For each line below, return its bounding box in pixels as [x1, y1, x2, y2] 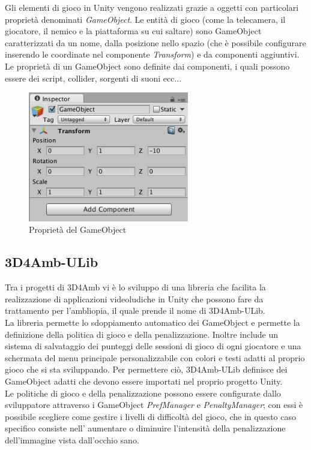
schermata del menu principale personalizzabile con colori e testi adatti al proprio [5, 351, 305, 364]
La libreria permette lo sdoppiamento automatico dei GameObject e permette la [5, 316, 300, 329]
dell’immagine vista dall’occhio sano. [5, 433, 139, 446]
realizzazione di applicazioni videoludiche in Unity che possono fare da [5, 292, 264, 305]
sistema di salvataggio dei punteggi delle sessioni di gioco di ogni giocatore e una [5, 340, 301, 352]
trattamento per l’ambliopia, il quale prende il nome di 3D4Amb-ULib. [5, 304, 265, 317]
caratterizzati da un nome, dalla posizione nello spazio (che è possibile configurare [5, 36, 306, 49]
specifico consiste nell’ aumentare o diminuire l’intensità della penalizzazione [5, 422, 286, 434]
